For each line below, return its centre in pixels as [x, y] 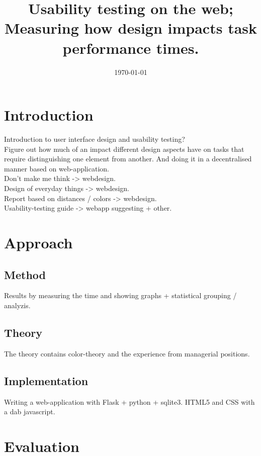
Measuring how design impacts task [131, 28]
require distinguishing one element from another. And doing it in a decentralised [128, 159]
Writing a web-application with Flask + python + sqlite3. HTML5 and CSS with [129, 401]
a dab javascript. [30, 412]
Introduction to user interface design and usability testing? [95, 139]
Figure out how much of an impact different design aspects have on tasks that [124, 149]
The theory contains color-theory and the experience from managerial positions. [127, 353]
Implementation [46, 380]
